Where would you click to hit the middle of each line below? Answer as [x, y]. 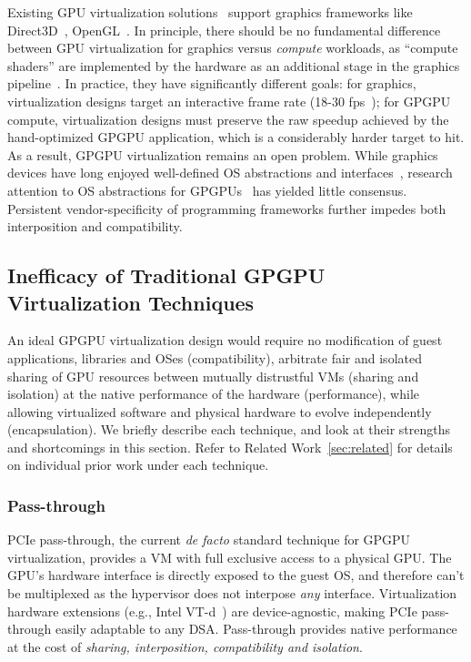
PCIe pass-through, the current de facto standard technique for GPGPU [209, 540]
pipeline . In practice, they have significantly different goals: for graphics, [212, 83]
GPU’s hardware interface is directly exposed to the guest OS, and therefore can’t [236, 575]
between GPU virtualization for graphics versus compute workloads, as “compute [233, 48]
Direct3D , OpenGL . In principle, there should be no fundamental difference [224, 30]
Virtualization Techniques [131, 302]
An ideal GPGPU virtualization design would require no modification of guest [225, 340]
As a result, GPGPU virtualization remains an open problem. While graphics [223, 154]
